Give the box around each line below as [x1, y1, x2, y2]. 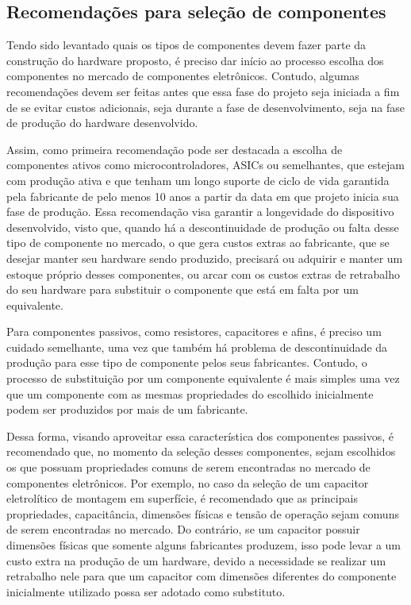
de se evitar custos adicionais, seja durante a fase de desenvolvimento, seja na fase [6, 98, 405, 115]
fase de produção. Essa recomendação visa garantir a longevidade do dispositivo [6, 203, 394, 220]
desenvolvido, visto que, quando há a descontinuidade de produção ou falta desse [6, 218, 399, 235]
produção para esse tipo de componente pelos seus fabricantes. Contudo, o [6, 354, 367, 371]
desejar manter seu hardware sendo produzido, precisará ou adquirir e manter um [6, 249, 403, 266]
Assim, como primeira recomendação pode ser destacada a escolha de [6, 141, 343, 157]
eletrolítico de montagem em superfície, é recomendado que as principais [6, 490, 358, 507]
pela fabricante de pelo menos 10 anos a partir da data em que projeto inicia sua [6, 187, 399, 204]
